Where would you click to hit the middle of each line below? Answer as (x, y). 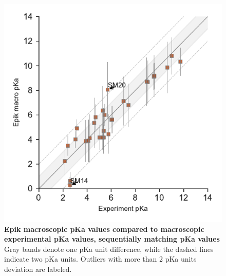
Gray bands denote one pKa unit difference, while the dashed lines (109, 249)
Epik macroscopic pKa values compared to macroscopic (104, 229)
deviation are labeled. (38, 269)
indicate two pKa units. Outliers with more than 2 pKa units (100, 259)
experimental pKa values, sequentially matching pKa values (112, 239)
